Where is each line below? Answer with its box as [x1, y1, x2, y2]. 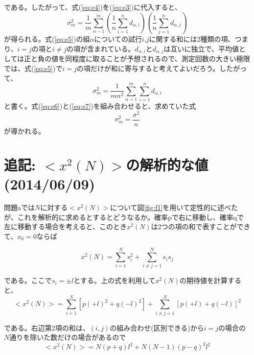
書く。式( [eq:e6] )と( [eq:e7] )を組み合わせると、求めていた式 [10, 101, 196, 111]
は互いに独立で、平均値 [163, 43, 239, 53]
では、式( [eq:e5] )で [4, 63, 63, 73]
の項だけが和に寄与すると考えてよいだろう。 [76, 63, 220, 73]
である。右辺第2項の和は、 [4, 322, 90, 332]
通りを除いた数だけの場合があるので [9, 332, 126, 342]
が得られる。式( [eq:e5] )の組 [4, 34, 90, 44]
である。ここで [4, 275, 52, 285]
